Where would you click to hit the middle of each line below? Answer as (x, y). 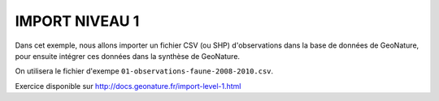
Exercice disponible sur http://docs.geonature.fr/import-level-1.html (128, 86)
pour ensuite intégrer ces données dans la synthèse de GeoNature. (127, 56)
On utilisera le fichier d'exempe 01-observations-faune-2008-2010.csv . (144, 71)
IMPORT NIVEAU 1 (77, 21)
